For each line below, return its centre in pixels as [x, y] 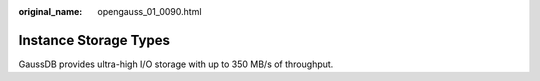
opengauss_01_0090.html [149, 11]
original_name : [50, 11]
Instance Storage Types [94, 40]
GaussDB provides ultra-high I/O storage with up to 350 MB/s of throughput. [176, 64]
